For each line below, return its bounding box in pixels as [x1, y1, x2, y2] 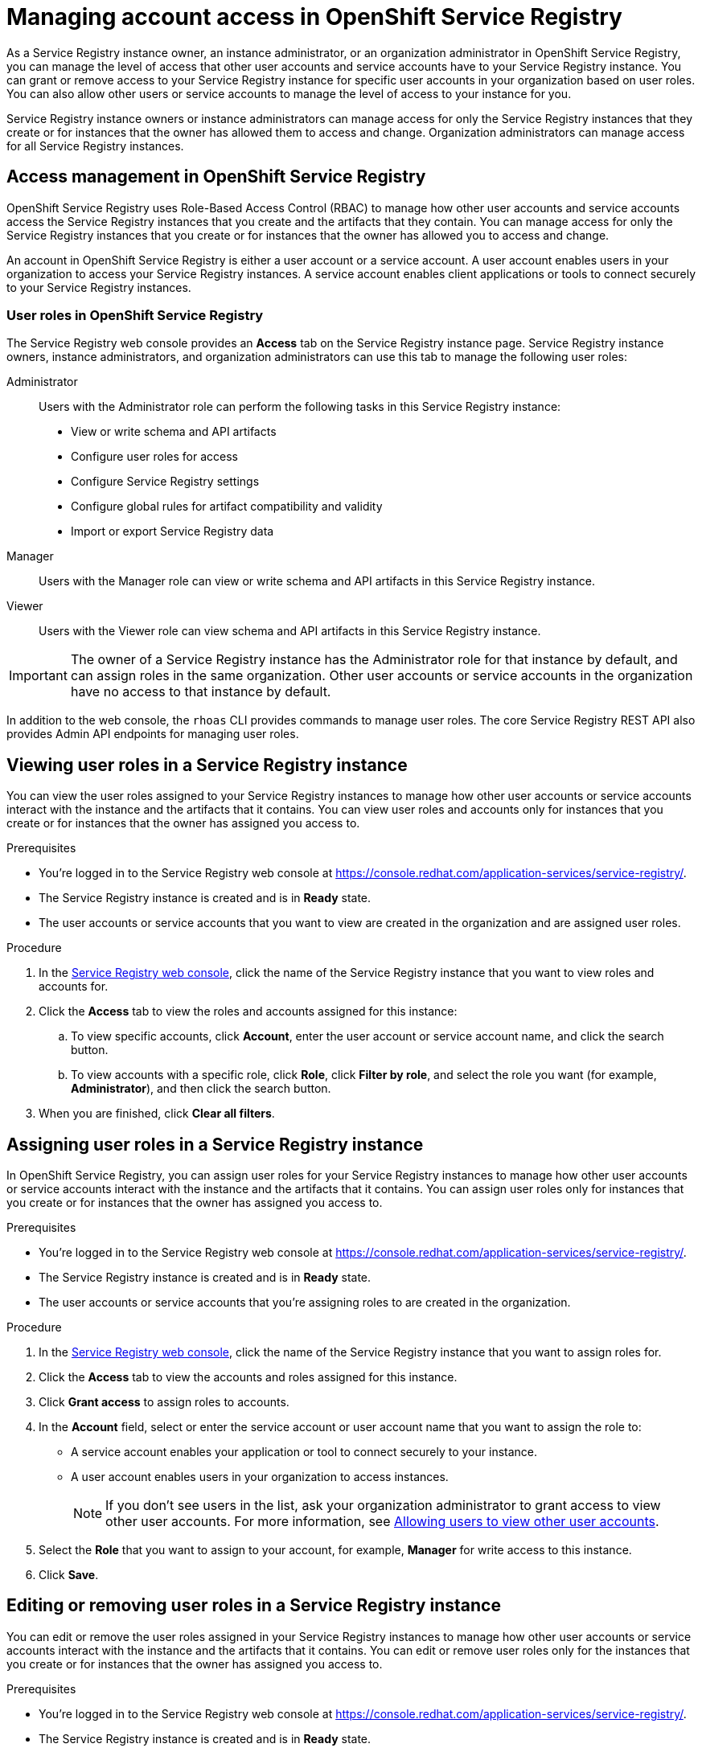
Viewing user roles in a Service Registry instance [6, 754, 408, 775]
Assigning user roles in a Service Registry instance [6, 1134, 424, 1155]
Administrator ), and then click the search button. [71, 1081, 331, 1096]
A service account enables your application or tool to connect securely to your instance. [71, 1445, 538, 1459]
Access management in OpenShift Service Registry [6, 166, 426, 187]
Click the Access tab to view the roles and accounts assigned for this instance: [39, 1004, 458, 1019]
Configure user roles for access [71, 449, 238, 464]
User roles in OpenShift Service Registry [6, 306, 264, 323]
